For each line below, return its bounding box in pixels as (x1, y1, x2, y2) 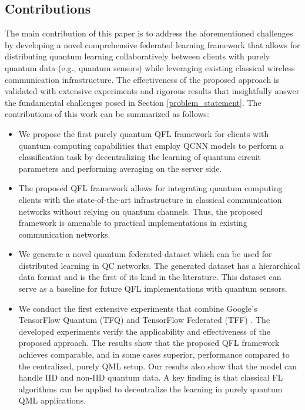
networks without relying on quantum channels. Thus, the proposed (18, 205, 263, 217)
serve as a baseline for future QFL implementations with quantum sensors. (18, 282, 287, 295)
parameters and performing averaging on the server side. (18, 162, 222, 174)
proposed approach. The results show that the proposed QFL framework (18, 336, 280, 349)
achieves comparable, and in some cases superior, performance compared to (18, 348, 290, 361)
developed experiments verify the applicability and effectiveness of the (18, 325, 270, 337)
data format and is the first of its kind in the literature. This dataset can (18, 271, 281, 283)
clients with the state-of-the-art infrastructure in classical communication (18, 193, 282, 205)
